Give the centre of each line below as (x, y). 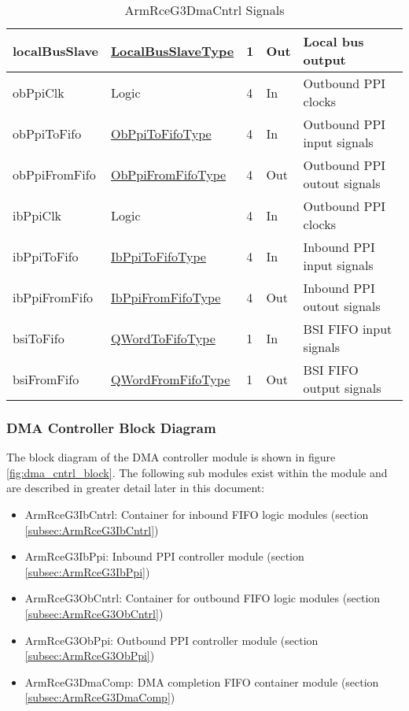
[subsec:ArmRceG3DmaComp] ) (100, 697)
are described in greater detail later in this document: (136, 488)
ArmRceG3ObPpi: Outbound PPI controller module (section (171, 640)
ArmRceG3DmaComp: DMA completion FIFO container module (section (202, 681)
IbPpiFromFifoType (166, 297)
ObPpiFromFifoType (169, 174)
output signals (342, 388)
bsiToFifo (39, 338)
